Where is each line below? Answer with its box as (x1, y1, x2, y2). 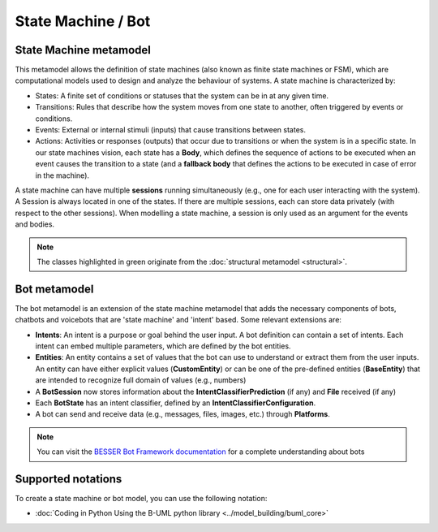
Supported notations (15, 472, 122, 486)
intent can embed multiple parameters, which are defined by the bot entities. (35, 341, 291, 351)
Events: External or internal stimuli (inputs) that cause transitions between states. (35, 125, 306, 135)
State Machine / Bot (15, 12, 151, 30)
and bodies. (15, 219, 55, 229)
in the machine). (35, 171, 89, 180)
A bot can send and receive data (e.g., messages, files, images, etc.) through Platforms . (35, 409, 330, 419)
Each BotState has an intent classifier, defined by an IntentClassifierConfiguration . (35, 398, 316, 408)
